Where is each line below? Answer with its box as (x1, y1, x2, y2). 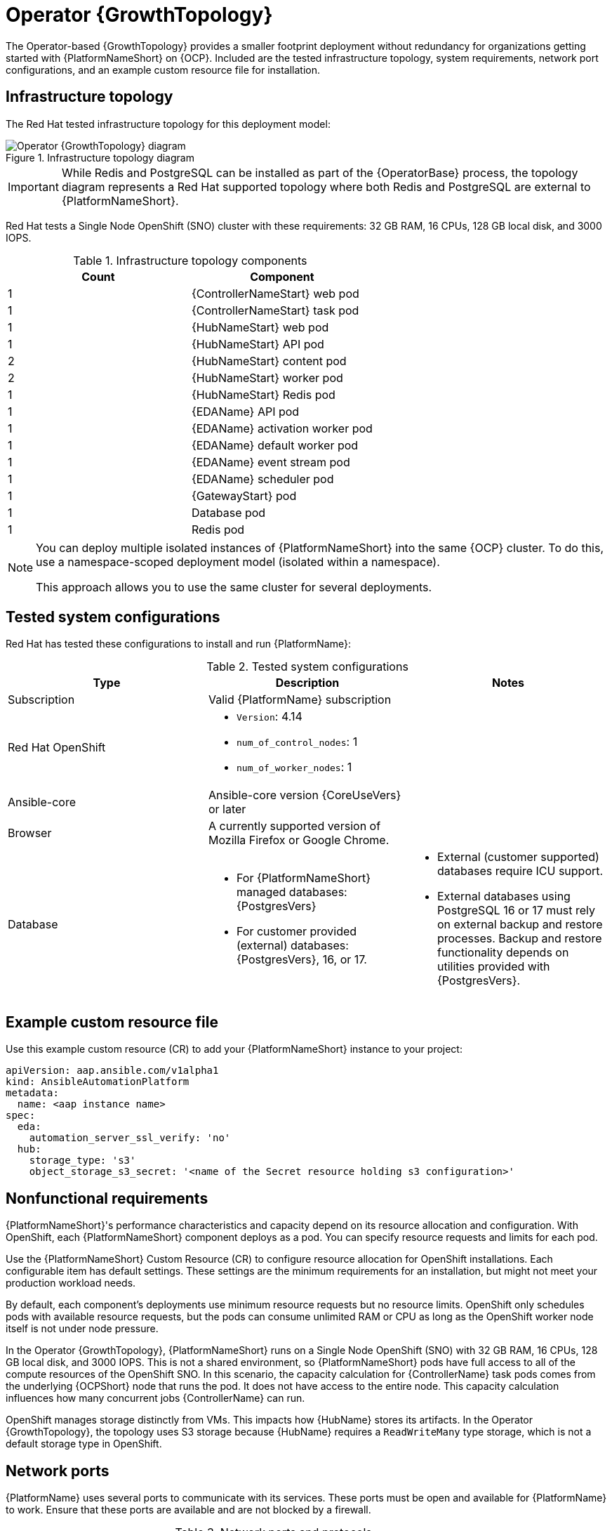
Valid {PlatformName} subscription (208, 692, 392, 707)
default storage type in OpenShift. (6, 1438, 162, 1450)
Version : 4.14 (236, 709, 302, 724)
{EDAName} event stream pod (191, 454, 350, 469)
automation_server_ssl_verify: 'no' (29, 1132, 231, 1144)
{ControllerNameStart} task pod (191, 303, 359, 317)
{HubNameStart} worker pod (191, 370, 343, 385)
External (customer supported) (437, 850, 599, 865)
